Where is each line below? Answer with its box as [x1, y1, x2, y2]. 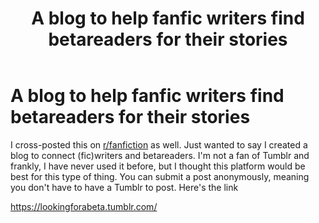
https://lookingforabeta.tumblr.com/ [10, 200, 158, 212]
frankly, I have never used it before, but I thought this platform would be [10, 160, 306, 172]
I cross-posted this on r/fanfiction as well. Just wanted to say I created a [10, 138, 308, 151]
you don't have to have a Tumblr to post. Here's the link [10, 181, 239, 193]
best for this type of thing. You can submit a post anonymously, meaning [10, 170, 310, 182]
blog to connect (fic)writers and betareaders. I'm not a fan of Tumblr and [10, 149, 310, 161]
